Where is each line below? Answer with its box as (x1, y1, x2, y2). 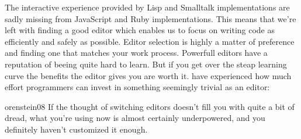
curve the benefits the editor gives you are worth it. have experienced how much (5, 69, 292, 81)
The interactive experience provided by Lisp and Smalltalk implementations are (5, 1, 290, 13)
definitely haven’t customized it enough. (5, 123, 148, 135)
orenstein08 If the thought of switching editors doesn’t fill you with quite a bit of (5, 100, 295, 112)
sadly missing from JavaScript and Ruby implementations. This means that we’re (5, 12, 296, 24)
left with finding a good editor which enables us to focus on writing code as (5, 24, 275, 36)
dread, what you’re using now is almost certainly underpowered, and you (5, 112, 265, 124)
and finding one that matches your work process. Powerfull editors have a (5, 47, 268, 59)
